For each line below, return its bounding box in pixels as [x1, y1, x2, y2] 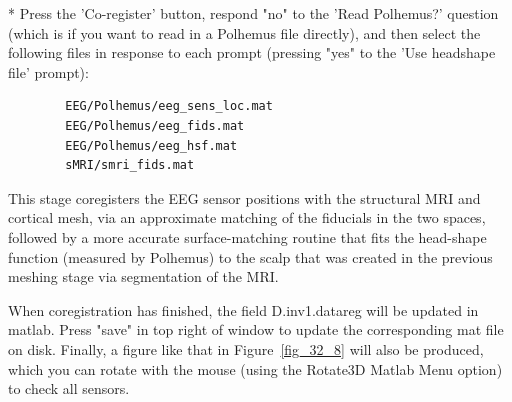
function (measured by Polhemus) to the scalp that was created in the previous [8, 246, 493, 267]
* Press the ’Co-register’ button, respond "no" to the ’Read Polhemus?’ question [8, 3, 499, 23]
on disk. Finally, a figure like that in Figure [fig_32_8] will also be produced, [8, 338, 484, 359]
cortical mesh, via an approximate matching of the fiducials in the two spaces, [8, 207, 486, 228]
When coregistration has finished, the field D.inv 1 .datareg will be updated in [8, 299, 479, 320]
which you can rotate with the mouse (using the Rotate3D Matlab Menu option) [8, 358, 503, 379]
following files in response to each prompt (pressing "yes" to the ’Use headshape [8, 42, 496, 63]
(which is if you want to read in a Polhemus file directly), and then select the [8, 22, 481, 43]
